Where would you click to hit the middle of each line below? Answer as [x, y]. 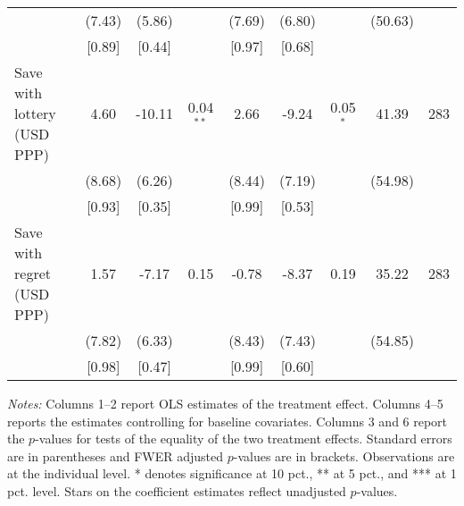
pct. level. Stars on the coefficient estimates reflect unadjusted [177, 490]
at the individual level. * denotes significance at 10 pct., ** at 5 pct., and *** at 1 [232, 473]
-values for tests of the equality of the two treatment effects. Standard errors [244, 439]
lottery [35, 113]
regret [33, 273]
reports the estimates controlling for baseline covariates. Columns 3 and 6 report [228, 421]
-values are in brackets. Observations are [344, 455]
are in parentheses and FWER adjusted [116, 455]
